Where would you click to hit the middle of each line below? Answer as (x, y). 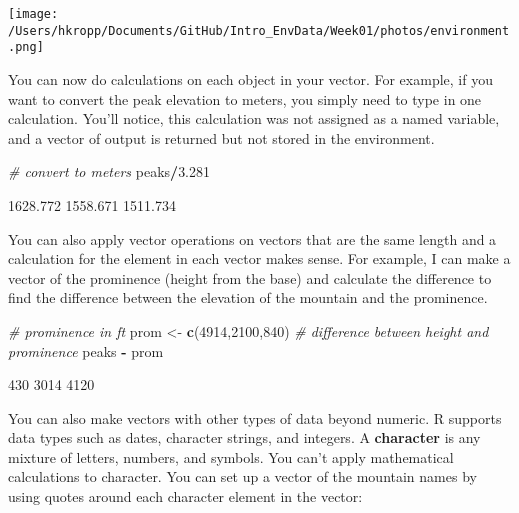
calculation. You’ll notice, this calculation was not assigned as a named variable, (254, 118)
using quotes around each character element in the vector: (185, 496)
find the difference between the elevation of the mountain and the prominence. (248, 297)
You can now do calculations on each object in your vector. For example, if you (250, 78)
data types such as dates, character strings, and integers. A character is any (244, 437)
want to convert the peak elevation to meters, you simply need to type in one (245, 98)
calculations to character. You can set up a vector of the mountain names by (242, 476)
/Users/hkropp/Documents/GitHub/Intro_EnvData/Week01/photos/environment (259, 30)
